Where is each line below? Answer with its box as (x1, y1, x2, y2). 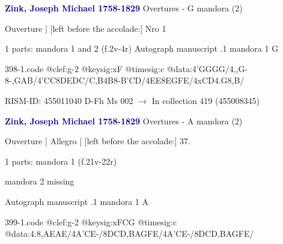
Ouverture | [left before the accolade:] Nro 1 (5, 22, 166, 34)
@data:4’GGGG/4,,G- (166, 62, 248, 75)
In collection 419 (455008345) (151, 94, 260, 106)
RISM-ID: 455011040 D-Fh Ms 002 (5, 94, 133, 106)
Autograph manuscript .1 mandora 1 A (5, 195, 148, 207)
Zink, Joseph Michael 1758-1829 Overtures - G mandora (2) (5, 2, 243, 14)
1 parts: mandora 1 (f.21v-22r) (5, 154, 117, 167)
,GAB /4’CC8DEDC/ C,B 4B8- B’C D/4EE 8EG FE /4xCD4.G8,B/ (11, 74, 245, 87)
